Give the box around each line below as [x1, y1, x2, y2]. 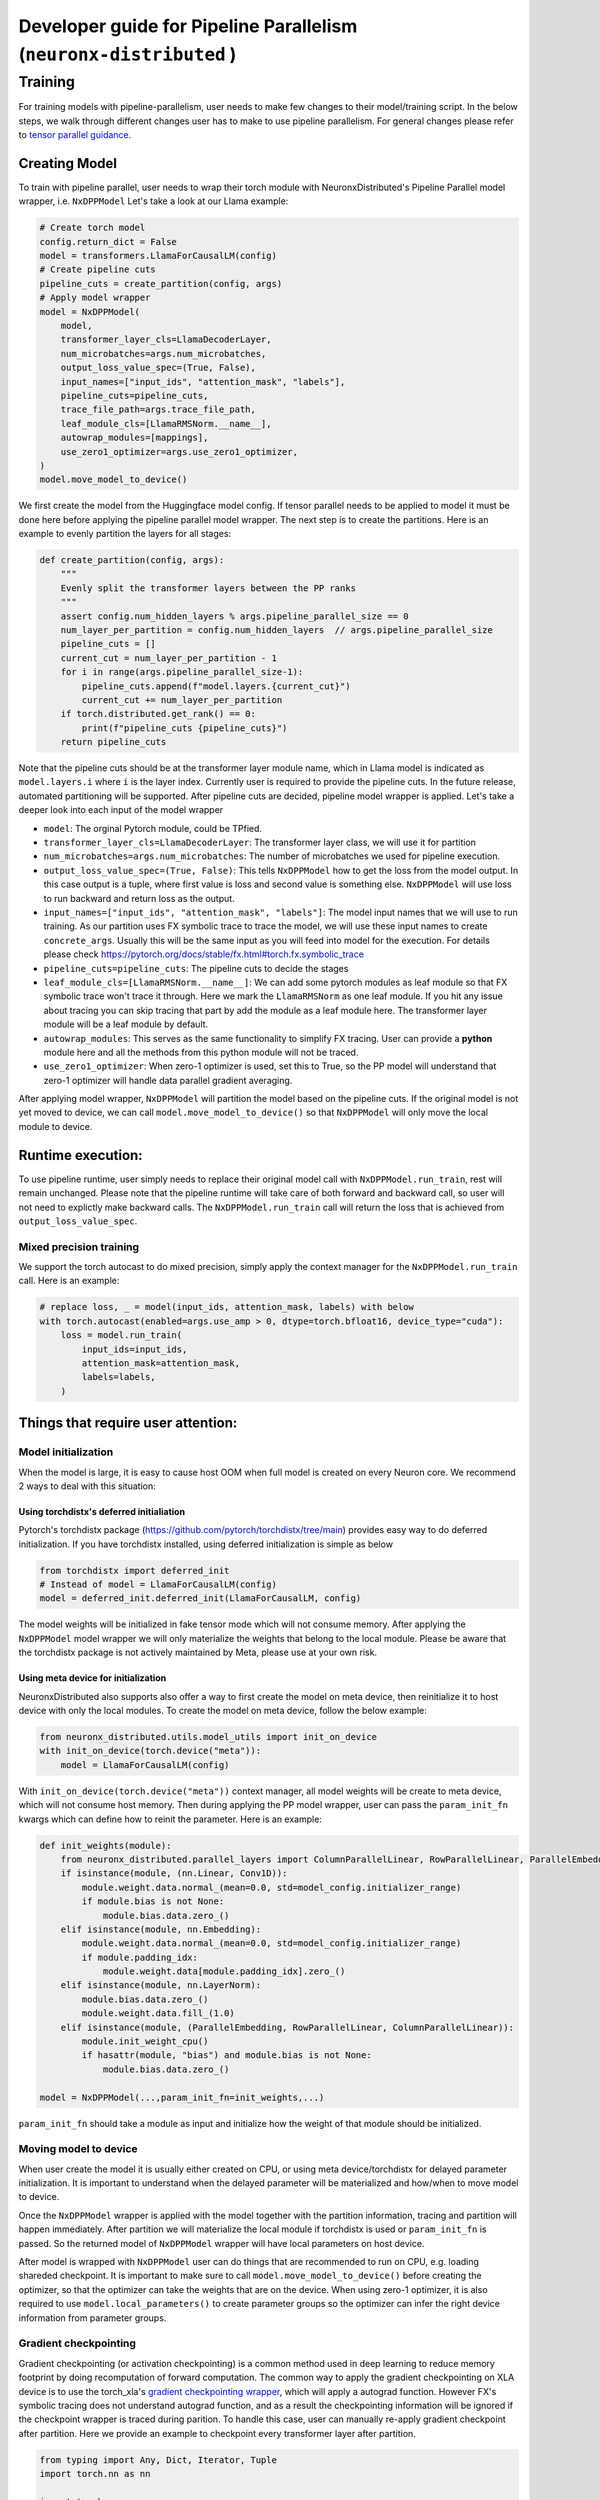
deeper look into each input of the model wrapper [18, 804, 224, 816]
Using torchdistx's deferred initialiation [18, 1505, 185, 1517]
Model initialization [18, 1445, 114, 1459]
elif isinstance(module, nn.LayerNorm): [60, 1980, 262, 1991]
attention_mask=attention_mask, [81, 1358, 240, 1369]
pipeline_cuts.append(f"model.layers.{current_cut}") [81, 680, 351, 692]
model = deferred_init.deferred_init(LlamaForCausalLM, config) [39, 1593, 362, 1604]
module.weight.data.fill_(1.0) [81, 2008, 235, 2019]
